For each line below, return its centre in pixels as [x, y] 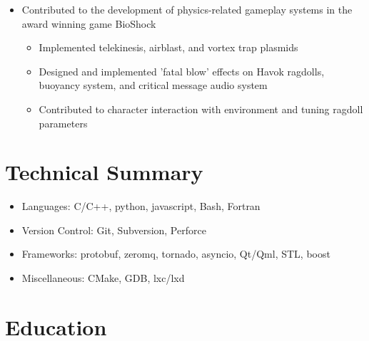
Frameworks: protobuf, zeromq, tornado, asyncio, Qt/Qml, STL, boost [176, 254]
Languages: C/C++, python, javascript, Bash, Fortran [141, 206]
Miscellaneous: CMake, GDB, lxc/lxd [103, 278]
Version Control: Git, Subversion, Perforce [114, 230]
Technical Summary [104, 172]
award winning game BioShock [89, 23]
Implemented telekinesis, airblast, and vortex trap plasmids [168, 47]
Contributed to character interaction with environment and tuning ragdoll [201, 109]
